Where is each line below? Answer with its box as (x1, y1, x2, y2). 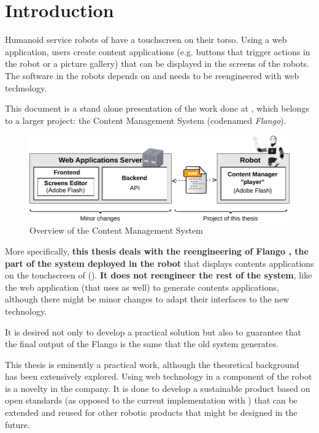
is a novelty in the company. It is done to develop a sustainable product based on (5, 381, 310, 394)
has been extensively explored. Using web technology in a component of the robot (5, 370, 312, 383)
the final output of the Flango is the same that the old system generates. (5, 337, 279, 350)
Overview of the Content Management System (29, 224, 203, 237)
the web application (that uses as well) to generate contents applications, (5, 280, 279, 293)
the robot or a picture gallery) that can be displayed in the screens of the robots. (5, 57, 309, 70)
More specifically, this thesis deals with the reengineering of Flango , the (5, 244, 309, 257)
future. (5, 418, 30, 431)
